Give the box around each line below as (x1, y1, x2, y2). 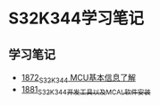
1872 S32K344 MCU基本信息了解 (21, 73, 136, 85)
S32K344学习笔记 (8, 8, 145, 29)
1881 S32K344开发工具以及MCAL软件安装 (21, 83, 151, 97)
